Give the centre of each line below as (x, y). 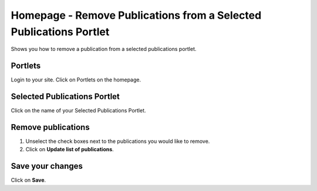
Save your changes (47, 166)
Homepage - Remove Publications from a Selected (136, 15)
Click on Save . (28, 180)
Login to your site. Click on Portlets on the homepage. (76, 80)
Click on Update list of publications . (70, 149)
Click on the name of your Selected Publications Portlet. (78, 111)
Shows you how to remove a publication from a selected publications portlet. (104, 49)
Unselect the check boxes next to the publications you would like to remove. (118, 141)
